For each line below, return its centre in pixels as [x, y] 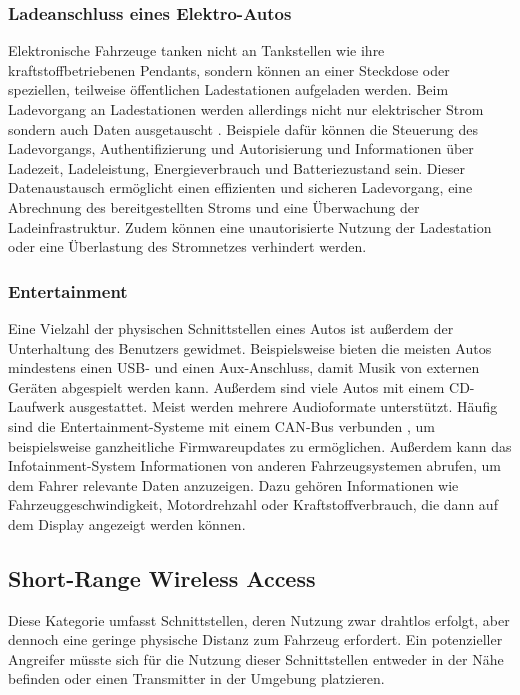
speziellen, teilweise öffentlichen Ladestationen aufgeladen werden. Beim [228, 89]
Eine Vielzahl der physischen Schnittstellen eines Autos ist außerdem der [231, 327]
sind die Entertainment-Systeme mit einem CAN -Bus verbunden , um [221, 425]
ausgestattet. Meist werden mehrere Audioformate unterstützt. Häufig [283, 406]
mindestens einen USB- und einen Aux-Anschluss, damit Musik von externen [244, 367]
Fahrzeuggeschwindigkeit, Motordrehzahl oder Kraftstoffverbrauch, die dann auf [253, 504]
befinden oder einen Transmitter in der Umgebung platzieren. [196, 678]
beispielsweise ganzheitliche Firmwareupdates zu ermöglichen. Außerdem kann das [260, 445]
